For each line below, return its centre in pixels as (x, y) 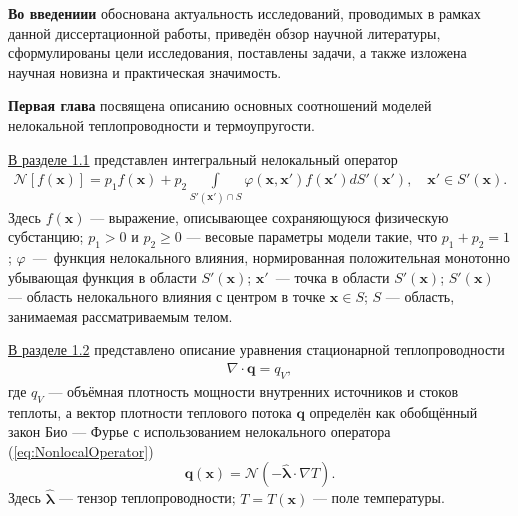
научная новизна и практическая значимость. (145, 71)
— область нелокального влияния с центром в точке (167, 296)
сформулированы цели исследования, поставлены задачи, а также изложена (237, 52)
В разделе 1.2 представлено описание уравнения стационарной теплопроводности (256, 349)
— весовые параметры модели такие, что (312, 236)
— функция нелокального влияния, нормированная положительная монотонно (271, 256)
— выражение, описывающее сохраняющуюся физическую (269, 216)
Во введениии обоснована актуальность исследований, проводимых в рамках (244, 13)
